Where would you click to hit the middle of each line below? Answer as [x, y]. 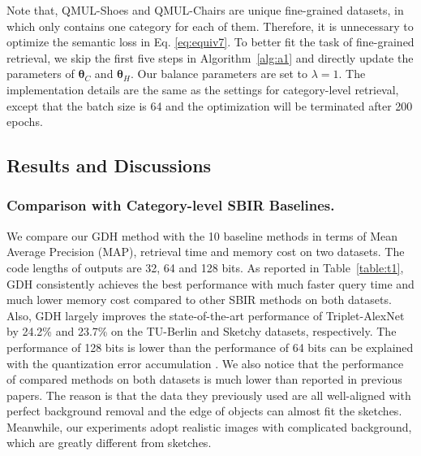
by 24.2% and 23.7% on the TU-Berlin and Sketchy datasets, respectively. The [202, 331]
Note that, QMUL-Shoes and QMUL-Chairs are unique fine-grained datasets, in [205, 10]
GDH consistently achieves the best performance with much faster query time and [210, 283]
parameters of [41, 74]
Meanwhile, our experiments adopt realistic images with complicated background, [209, 426]
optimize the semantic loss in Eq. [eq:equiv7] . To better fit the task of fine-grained [210, 42]
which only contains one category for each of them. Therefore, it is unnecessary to [210, 26]
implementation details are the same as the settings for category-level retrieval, [203, 89]
